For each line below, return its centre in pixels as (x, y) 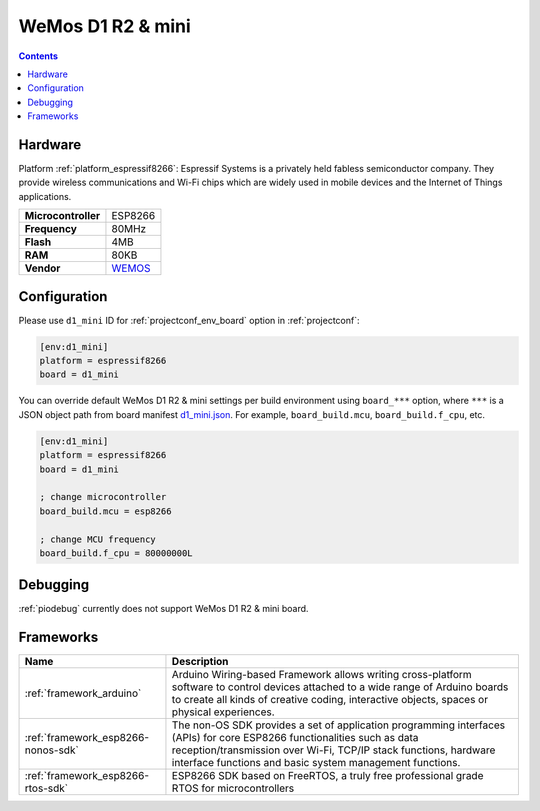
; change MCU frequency (98, 539)
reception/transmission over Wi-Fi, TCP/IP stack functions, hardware (333, 750)
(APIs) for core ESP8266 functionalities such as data (295, 738)
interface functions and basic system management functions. (316, 763)
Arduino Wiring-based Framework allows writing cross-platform (321, 675)
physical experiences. (223, 712)
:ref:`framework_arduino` (83, 693)
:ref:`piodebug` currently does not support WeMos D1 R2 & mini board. (163, 609)
